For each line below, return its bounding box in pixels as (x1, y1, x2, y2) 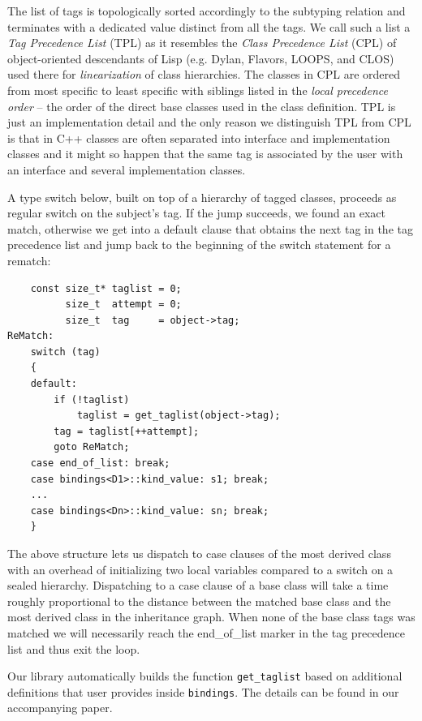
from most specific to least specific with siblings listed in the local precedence (7, 81, 388, 98)
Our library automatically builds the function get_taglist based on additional (7, 667, 403, 685)
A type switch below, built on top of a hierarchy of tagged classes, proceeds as (7, 188, 397, 205)
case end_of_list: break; (30, 457, 170, 470)
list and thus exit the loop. (7, 640, 140, 657)
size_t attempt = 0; (65, 298, 182, 311)
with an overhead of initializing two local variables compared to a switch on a (7, 560, 394, 577)
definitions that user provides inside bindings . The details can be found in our (7, 683, 399, 700)
